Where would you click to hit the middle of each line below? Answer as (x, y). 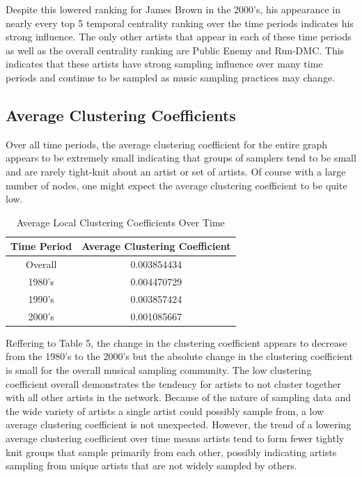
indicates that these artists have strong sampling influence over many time (164, 64)
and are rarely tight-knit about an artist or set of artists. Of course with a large (176, 171)
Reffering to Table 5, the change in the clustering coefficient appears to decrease (176, 342)
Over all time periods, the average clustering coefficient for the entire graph (167, 144)
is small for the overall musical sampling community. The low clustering (159, 369)
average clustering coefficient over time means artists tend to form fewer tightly (175, 438)
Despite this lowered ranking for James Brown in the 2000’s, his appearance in (173, 9)
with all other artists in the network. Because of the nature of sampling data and (179, 397)
